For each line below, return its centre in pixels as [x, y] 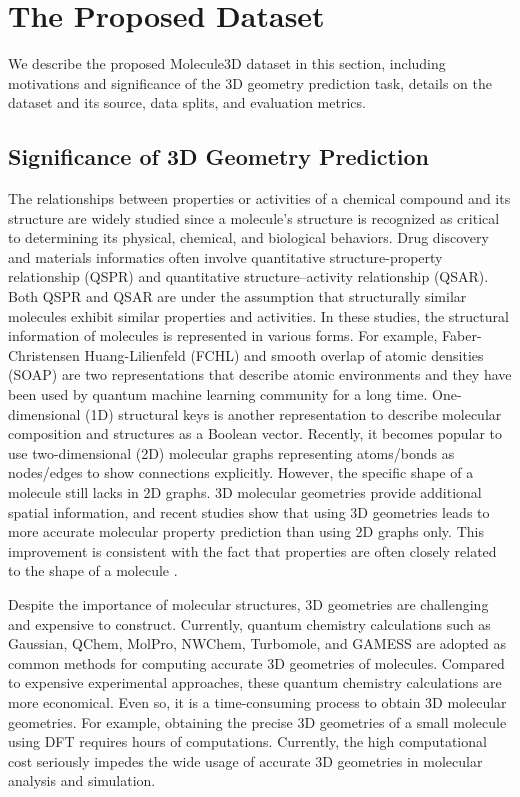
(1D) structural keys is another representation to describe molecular [293, 413]
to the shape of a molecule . [93, 570]
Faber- [462, 335]
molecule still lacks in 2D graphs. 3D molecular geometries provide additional [245, 492]
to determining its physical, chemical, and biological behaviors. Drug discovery [248, 237]
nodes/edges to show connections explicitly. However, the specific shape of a [241, 472]
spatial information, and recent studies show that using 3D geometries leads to [249, 511]
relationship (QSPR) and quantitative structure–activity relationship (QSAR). [248, 276]
